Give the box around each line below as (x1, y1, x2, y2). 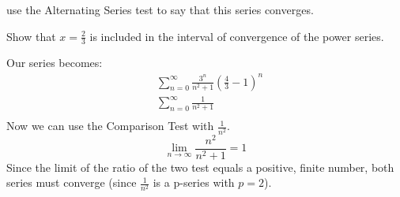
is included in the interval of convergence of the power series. (89, 28, 384, 44)
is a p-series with (153, 174, 235, 191)
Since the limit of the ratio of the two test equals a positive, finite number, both (6, 158, 394, 175)
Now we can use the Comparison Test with (6, 117, 214, 134)
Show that (6, 28, 56, 44)
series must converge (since (6, 174, 137, 191)
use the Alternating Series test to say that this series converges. (6, 2, 314, 17)
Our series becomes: (6, 54, 103, 71)
